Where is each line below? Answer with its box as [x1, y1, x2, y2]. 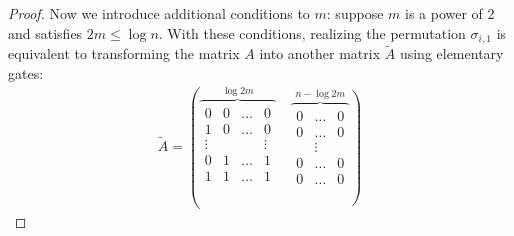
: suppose [326, 3, 384, 23]
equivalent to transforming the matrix [8, 43, 240, 64]
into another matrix [259, 43, 381, 64]
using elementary [399, 43, 504, 64]
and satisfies [8, 22, 83, 43]
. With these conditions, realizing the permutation [158, 22, 466, 43]
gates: [8, 62, 44, 83]
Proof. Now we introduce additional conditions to [8, 3, 310, 23]
